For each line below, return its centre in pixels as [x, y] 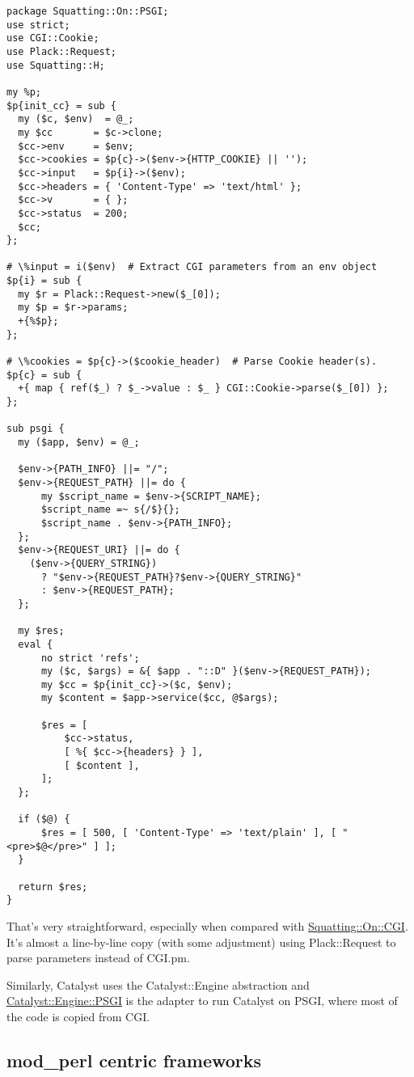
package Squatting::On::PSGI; [88, 11]
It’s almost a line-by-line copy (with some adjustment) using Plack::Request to [201, 942]
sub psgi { [36, 429]
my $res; [41, 631]
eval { [36, 644]
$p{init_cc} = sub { [62, 106]
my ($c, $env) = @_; [76, 119]
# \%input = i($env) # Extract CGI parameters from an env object [192, 267]
